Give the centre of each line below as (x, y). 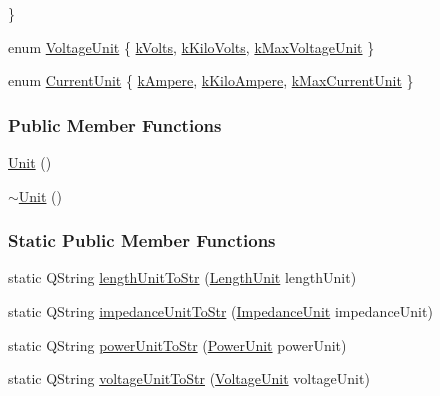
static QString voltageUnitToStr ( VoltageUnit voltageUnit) (189, 378)
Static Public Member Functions (142, 240)
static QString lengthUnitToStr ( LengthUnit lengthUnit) (182, 277)
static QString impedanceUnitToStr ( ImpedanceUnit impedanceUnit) (220, 311)
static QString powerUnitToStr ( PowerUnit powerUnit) (177, 344)
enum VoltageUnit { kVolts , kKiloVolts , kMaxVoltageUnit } (191, 46)
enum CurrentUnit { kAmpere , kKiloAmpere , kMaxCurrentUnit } (211, 80)
